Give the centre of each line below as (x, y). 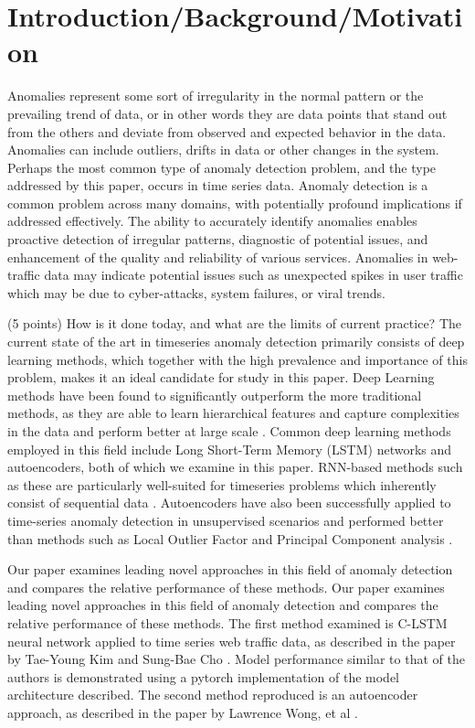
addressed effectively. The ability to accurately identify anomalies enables (212, 221)
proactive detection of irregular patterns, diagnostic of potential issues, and (218, 239)
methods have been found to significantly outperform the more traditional (215, 395)
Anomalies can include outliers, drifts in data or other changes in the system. (223, 150)
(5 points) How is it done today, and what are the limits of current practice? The (234, 323)
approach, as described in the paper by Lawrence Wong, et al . (183, 712)
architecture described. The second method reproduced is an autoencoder (213, 695)
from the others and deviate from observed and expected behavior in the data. (227, 131)
